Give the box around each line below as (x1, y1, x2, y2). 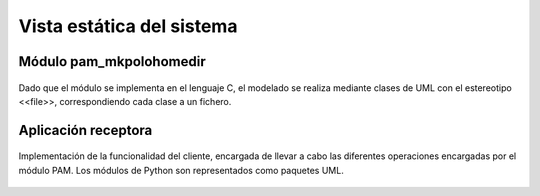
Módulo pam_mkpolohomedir (18, 53, 206, 70)
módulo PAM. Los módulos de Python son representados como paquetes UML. (18, 164, 344, 176)
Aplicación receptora (18, 121, 153, 139)
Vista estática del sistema (18, 15, 238, 37)
